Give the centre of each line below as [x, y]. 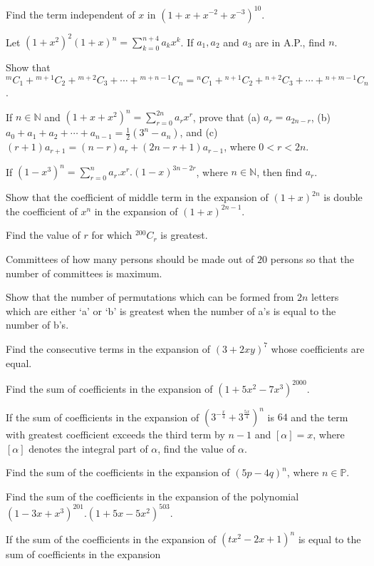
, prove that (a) [227, 117]
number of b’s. [37, 325]
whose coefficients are [318, 348]
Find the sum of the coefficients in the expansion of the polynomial [152, 496]
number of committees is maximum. [84, 273]
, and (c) [199, 132]
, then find [280, 171]
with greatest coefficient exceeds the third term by [115, 434]
